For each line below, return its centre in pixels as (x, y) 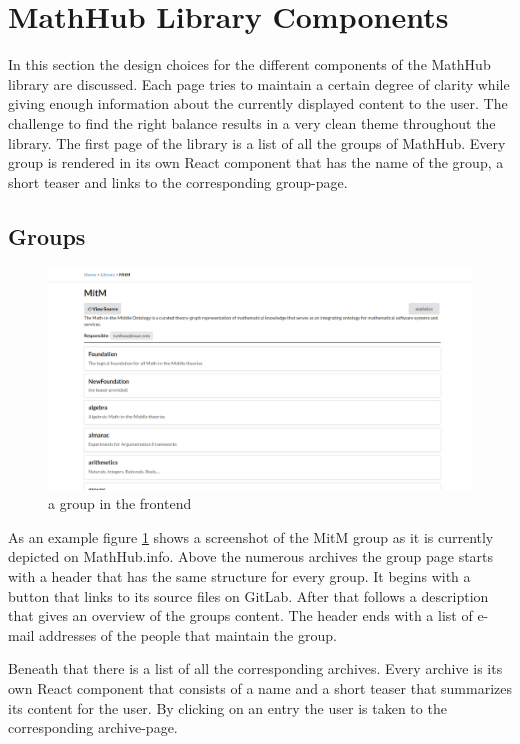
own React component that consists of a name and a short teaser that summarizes (260, 687)
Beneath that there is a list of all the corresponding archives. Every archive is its (255, 668)
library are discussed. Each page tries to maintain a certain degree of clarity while (259, 83)
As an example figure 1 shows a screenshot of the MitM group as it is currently (251, 536)
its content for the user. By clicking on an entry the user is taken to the (227, 707)
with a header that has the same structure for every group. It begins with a (239, 575)
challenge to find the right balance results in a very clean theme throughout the (252, 122)
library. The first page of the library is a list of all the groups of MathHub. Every (257, 142)
